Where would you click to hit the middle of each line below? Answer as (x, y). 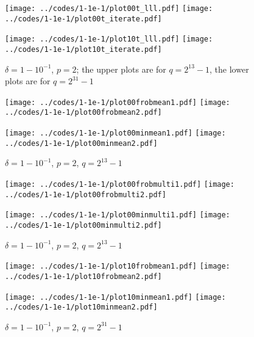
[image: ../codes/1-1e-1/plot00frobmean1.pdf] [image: (118, 102)
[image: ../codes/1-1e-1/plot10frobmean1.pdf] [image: (118, 266)
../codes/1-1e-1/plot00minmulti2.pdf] (83, 225)
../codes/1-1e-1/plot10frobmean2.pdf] (83, 276)
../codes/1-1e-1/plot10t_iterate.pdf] (83, 49)
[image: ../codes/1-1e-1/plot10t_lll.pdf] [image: (109, 39)
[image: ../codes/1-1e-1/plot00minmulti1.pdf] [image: (118, 215)
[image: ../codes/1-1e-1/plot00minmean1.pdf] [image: (115, 133)
